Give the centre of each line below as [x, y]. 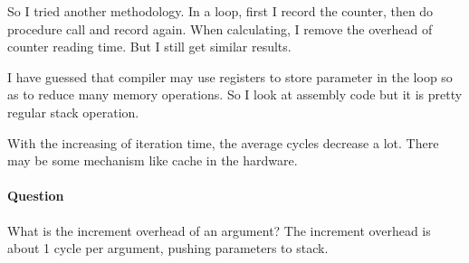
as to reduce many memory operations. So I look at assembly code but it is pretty [235, 94]
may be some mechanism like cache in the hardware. [153, 160]
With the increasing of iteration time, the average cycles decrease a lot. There [223, 142]
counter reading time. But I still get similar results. [149, 47]
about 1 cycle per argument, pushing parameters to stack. [168, 248]
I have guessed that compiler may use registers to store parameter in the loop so [230, 76]
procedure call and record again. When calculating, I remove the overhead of [220, 28]
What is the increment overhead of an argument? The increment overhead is [219, 230]
